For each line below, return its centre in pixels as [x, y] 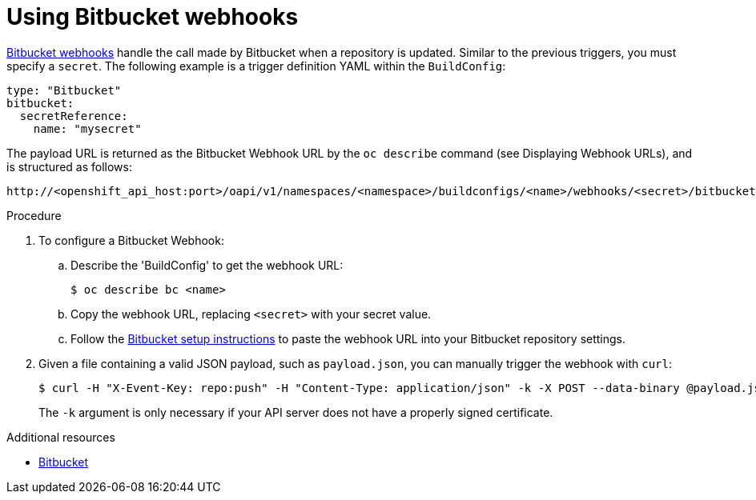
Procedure [34, 215]
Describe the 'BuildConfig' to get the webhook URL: [207, 265]
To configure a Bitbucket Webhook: [131, 240]
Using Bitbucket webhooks [153, 17]
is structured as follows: [69, 166]
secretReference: [74, 116]
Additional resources [61, 437]
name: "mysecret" [87, 128]
